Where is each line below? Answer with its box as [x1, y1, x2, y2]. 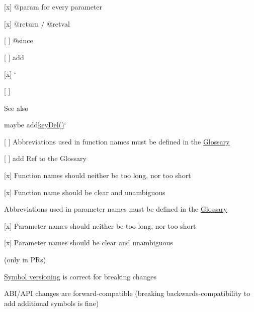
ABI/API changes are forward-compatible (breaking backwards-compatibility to [4, 288, 250, 298]
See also [4, 102, 29, 113]
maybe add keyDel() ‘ [4, 119, 66, 130]
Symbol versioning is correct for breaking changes [4, 271, 156, 281]
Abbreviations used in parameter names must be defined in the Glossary [4, 204, 227, 214]
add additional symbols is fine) [4, 297, 99, 308]
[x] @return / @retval [4, 18, 70, 29]
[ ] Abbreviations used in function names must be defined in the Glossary [4, 136, 230, 146]
